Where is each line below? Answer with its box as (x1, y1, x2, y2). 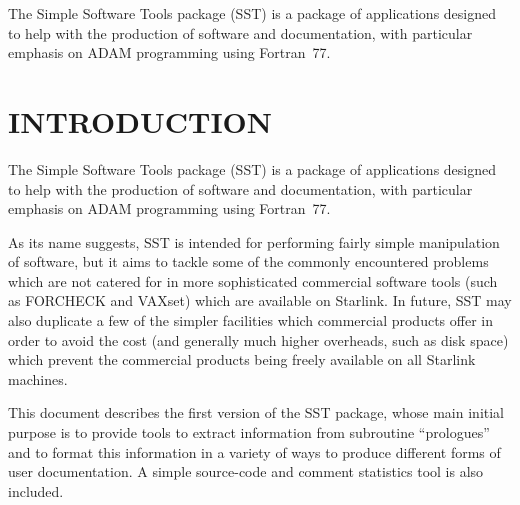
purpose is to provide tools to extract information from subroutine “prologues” (8, 422, 490, 443)
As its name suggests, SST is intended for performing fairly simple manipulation (8, 231, 500, 252)
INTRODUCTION (8, 100, 273, 141)
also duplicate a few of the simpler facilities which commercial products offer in (8, 310, 493, 331)
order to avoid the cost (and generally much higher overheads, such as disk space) (8, 329, 509, 350)
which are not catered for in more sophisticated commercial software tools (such (8, 270, 498, 291)
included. (8, 480, 64, 501)
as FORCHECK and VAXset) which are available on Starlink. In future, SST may (8, 290, 512, 311)
